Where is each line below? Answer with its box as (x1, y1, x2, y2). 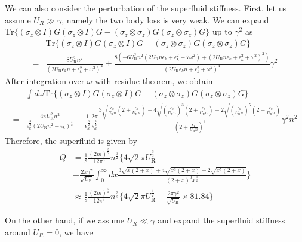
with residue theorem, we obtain (95, 75, 213, 87)
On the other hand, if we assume (5, 214, 125, 226)
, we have (58, 225, 93, 238)
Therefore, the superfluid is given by (5, 134, 137, 146)
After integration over (5, 75, 85, 87)
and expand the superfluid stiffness (158, 214, 285, 226)
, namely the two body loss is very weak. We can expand (61, 13, 269, 26)
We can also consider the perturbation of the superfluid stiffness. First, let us (5, 2, 286, 14)
